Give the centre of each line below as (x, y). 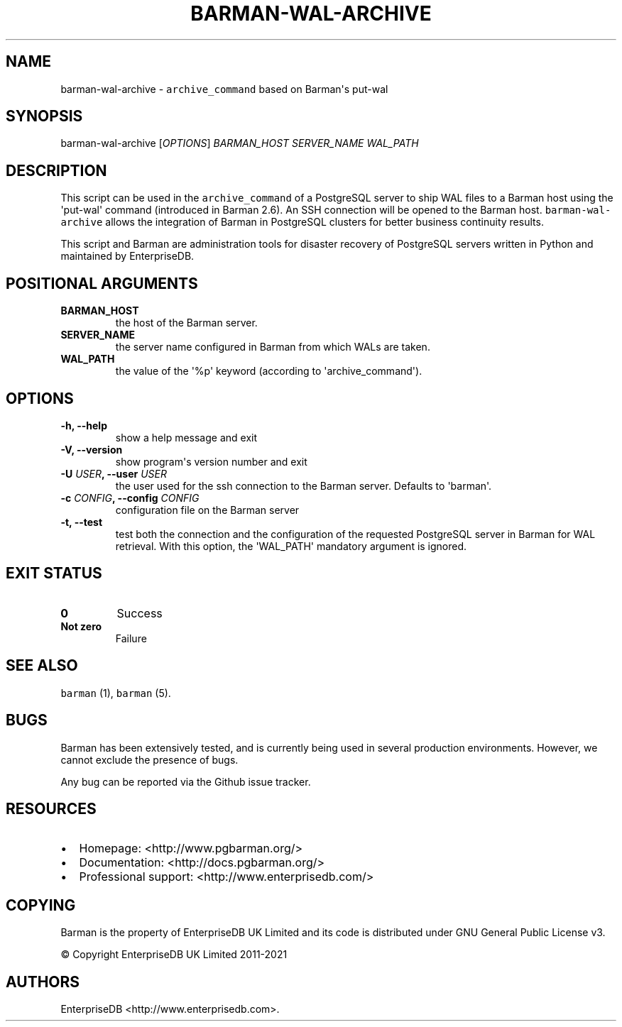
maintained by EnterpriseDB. (127, 256)
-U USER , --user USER (114, 473)
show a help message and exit (186, 437)
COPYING (41, 905)
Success (140, 613)
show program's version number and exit (211, 461)
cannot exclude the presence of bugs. (149, 759)
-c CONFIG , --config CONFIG (130, 498)
